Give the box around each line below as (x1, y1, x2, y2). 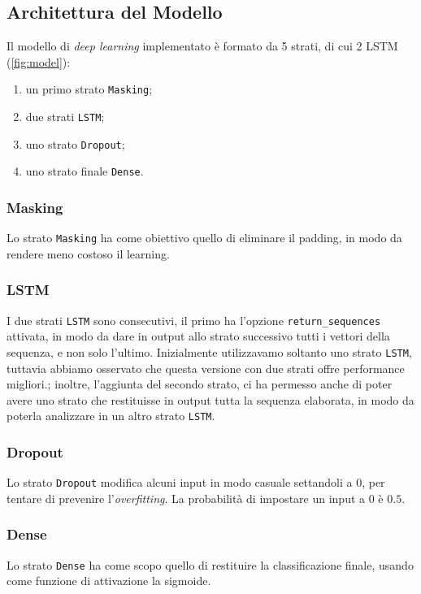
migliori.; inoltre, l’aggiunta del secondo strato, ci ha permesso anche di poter (7, 375, 393, 392)
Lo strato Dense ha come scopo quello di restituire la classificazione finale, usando (7, 556, 414, 573)
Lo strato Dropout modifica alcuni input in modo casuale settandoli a (7, 474, 353, 491)
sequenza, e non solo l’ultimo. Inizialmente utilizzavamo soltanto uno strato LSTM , (7, 343, 412, 360)
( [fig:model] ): (7, 53, 71, 70)
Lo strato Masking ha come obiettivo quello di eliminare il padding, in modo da (7, 229, 402, 246)
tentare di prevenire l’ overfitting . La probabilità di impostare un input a (7, 489, 366, 506)
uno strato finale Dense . (25, 163, 144, 180)
